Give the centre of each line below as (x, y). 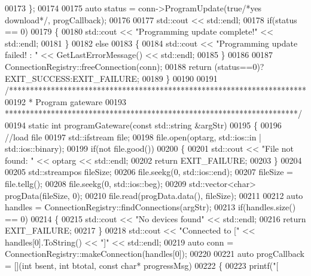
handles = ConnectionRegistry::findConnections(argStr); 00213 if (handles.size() (150, 207)
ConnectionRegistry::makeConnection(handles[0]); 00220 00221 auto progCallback (155, 254)
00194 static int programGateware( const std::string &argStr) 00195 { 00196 (143, 125)
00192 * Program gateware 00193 (65, 101)
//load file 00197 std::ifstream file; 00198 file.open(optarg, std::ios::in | (133, 137)
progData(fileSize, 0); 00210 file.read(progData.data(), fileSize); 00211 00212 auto (154, 195)
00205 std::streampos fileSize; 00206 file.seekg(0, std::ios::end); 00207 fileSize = (149, 172)
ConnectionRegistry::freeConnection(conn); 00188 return (108, 66)
